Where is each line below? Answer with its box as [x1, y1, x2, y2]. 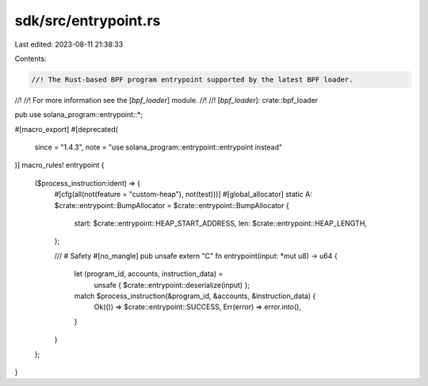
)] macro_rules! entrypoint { [14, 161, 105, 170]
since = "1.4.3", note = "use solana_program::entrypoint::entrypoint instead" [34, 142, 283, 152]
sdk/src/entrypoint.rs [14, 12, 161, 29]
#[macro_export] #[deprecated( [14, 124, 119, 134]
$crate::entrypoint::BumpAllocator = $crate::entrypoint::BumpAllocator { [54, 200, 289, 210]
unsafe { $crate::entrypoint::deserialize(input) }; [94, 280, 250, 289]
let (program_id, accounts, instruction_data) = [74, 269, 224, 278]
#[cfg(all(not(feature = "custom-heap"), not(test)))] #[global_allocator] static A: [54, 190, 312, 199]
